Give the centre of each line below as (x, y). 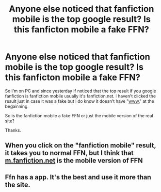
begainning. (17, 106)
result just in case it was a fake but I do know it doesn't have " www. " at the (80, 101)
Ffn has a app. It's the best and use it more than (78, 177)
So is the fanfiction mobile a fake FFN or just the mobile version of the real (79, 115)
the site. (18, 184)
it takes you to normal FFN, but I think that (69, 153)
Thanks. (13, 130)
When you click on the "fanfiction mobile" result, (80, 146)
